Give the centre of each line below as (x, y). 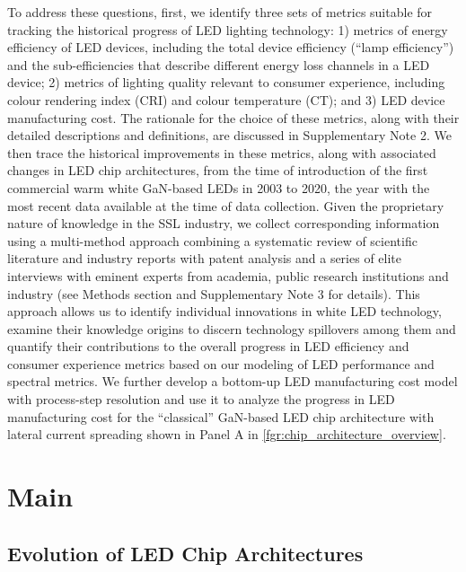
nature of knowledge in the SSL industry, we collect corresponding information (224, 223)
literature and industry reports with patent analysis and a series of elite (204, 258)
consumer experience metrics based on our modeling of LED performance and (221, 363)
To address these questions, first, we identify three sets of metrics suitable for (220, 12)
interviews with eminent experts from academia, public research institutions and (228, 275)
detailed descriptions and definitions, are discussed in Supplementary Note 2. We (229, 135)
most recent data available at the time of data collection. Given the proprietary (226, 205)
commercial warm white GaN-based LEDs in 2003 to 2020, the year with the (219, 187)
